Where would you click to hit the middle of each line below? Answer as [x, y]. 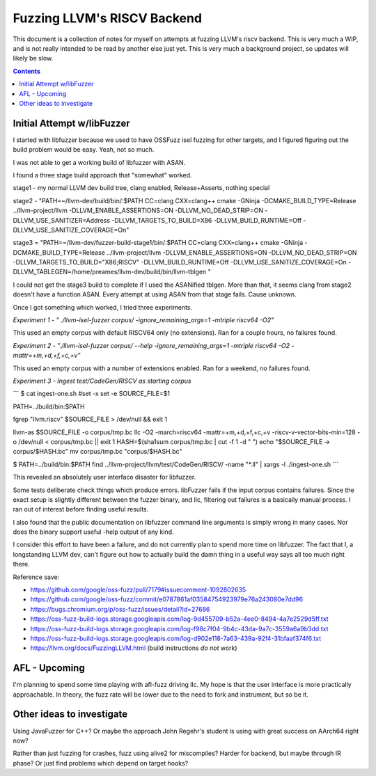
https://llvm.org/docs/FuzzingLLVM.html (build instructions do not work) [134, 648]
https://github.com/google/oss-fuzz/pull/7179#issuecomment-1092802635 [138, 590]
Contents [27, 71]
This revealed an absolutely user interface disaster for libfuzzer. [104, 477]
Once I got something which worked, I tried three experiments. [103, 307]
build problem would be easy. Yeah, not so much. [84, 150]
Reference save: [36, 577]
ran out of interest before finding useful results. [81, 509]
